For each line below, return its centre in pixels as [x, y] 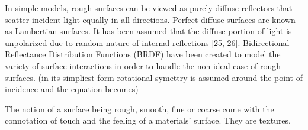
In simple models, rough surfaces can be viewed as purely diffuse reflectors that [149, 8]
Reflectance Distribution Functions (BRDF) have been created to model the [143, 54]
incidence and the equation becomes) [72, 89]
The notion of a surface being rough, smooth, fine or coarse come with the [139, 108]
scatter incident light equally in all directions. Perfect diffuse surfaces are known [150, 19]
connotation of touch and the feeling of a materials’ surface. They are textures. [148, 120]
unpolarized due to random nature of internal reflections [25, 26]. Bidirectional [147, 42]
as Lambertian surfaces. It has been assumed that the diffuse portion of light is [148, 31]
